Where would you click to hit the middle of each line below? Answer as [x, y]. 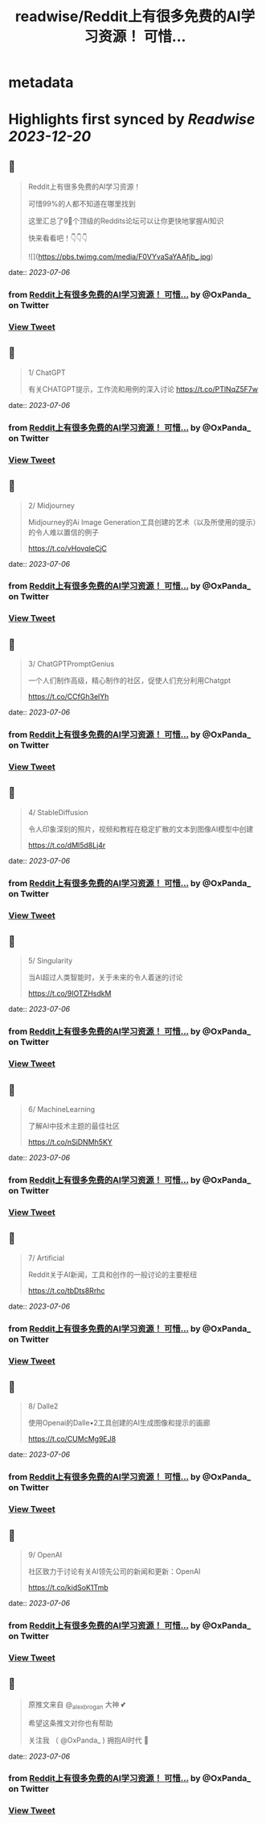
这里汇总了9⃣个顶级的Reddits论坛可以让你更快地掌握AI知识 [126, 221]
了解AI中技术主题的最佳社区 [74, 1126]
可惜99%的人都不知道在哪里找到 [82, 204]
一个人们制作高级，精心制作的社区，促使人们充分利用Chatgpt [129, 681]
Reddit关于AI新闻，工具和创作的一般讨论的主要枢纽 [113, 1274]
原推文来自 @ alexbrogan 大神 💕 [77, 1705]
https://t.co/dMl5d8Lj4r [67, 845]
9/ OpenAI [45, 1555]
